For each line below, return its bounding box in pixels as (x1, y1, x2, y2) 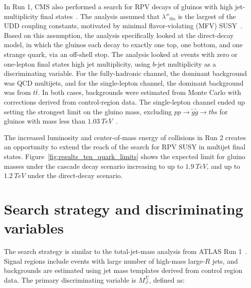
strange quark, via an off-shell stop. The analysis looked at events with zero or (4, 49, 238, 59)
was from (4, 87, 31, 97)
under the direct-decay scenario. (27, 170, 123, 180)
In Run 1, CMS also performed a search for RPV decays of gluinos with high (4, 1, 233, 11)
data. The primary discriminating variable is (4, 274, 136, 285)
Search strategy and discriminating (4, 198, 243, 218)
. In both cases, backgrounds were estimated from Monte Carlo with (38, 87, 241, 97)
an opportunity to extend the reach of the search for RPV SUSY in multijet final (4, 142, 246, 152)
